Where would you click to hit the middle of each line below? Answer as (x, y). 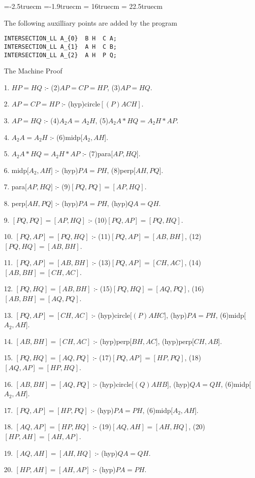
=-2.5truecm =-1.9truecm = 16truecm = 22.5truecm (83, 6)
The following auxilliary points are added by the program (91, 22)
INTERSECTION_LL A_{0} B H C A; (61, 39)
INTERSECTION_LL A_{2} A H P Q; (61, 55)
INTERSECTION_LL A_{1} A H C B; (61, 47)
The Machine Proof (33, 71)
